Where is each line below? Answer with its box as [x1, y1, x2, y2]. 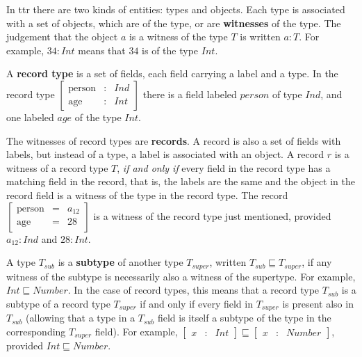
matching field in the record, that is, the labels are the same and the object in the [6, 174, 355, 189]
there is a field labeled [142, 86, 237, 101]
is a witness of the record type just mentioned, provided [93, 208, 331, 223]
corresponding [6, 324, 66, 338]
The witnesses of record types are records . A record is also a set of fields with [6, 133, 341, 148]
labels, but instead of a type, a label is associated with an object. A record [6, 147, 324, 161]
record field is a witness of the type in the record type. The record [6, 187, 288, 202]
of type [272, 86, 302, 101]
